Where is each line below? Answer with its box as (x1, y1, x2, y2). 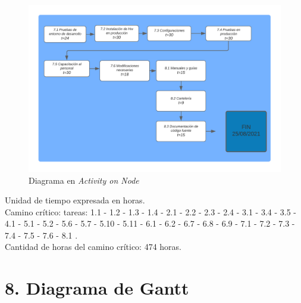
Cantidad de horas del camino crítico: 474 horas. (5, 240, 181, 253)
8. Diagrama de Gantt (5, 276, 189, 300)
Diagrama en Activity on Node (29, 174, 139, 186)
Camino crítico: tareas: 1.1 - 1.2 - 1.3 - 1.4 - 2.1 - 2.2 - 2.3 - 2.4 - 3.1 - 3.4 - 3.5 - (5, 205, 297, 218)
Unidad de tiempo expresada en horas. (5, 194, 145, 206)
